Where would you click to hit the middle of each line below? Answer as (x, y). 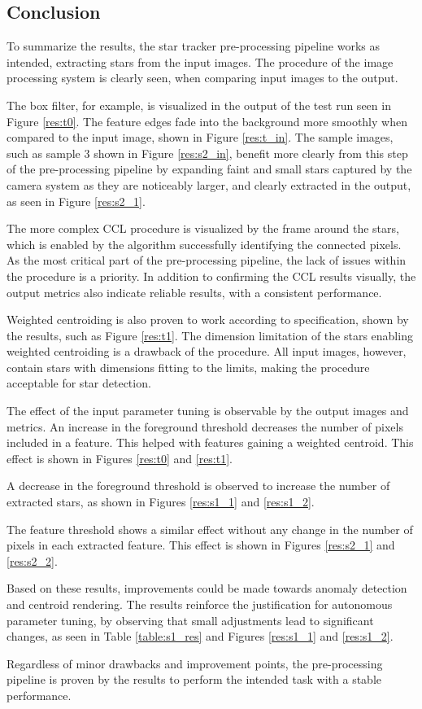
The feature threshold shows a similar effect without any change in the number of (210, 529)
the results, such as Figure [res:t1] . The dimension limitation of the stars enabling (210, 335)
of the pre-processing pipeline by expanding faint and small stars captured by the (209, 169)
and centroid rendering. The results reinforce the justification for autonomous (200, 604)
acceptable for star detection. (79, 383)
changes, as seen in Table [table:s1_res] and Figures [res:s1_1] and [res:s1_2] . (200, 636)
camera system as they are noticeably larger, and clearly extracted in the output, (209, 184)
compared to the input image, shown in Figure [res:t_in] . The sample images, (200, 137)
